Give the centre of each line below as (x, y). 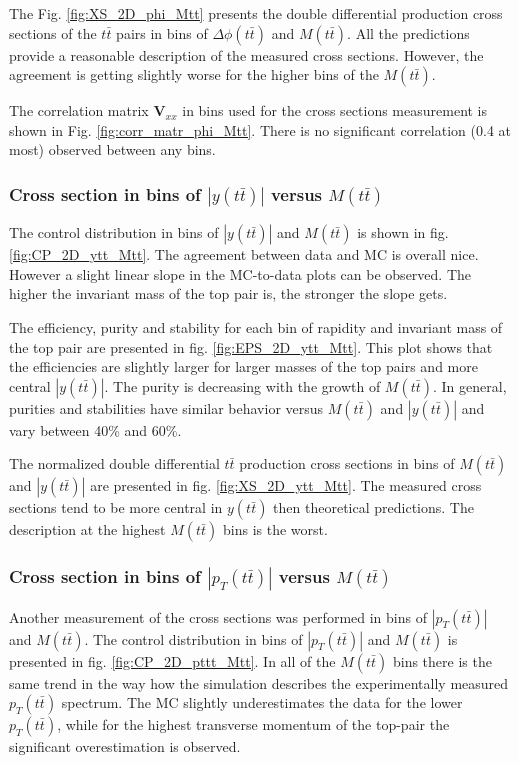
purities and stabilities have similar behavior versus (166, 407)
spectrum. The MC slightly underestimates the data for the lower (262, 702)
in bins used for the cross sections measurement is (335, 110)
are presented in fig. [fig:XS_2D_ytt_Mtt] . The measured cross (286, 485)
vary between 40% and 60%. (95, 429)
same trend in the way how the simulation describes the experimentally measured (259, 682)
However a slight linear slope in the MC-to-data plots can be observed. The (240, 273)
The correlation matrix (79, 110)
